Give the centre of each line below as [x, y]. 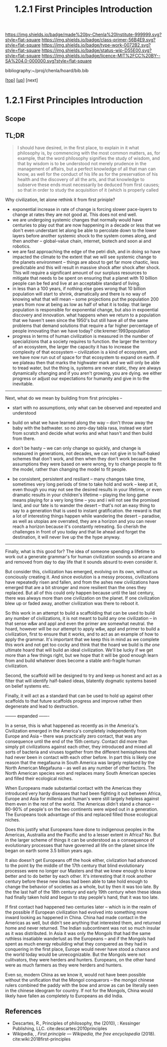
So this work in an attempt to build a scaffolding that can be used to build [80, 613]
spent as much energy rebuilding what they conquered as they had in [76, 943]
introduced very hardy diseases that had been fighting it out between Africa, [83, 793]
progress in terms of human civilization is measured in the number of [83, 336]
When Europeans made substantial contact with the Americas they [73, 788]
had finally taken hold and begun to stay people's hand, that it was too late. [82, 897]
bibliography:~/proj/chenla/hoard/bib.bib [47, 71]
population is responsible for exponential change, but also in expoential [85, 310]
